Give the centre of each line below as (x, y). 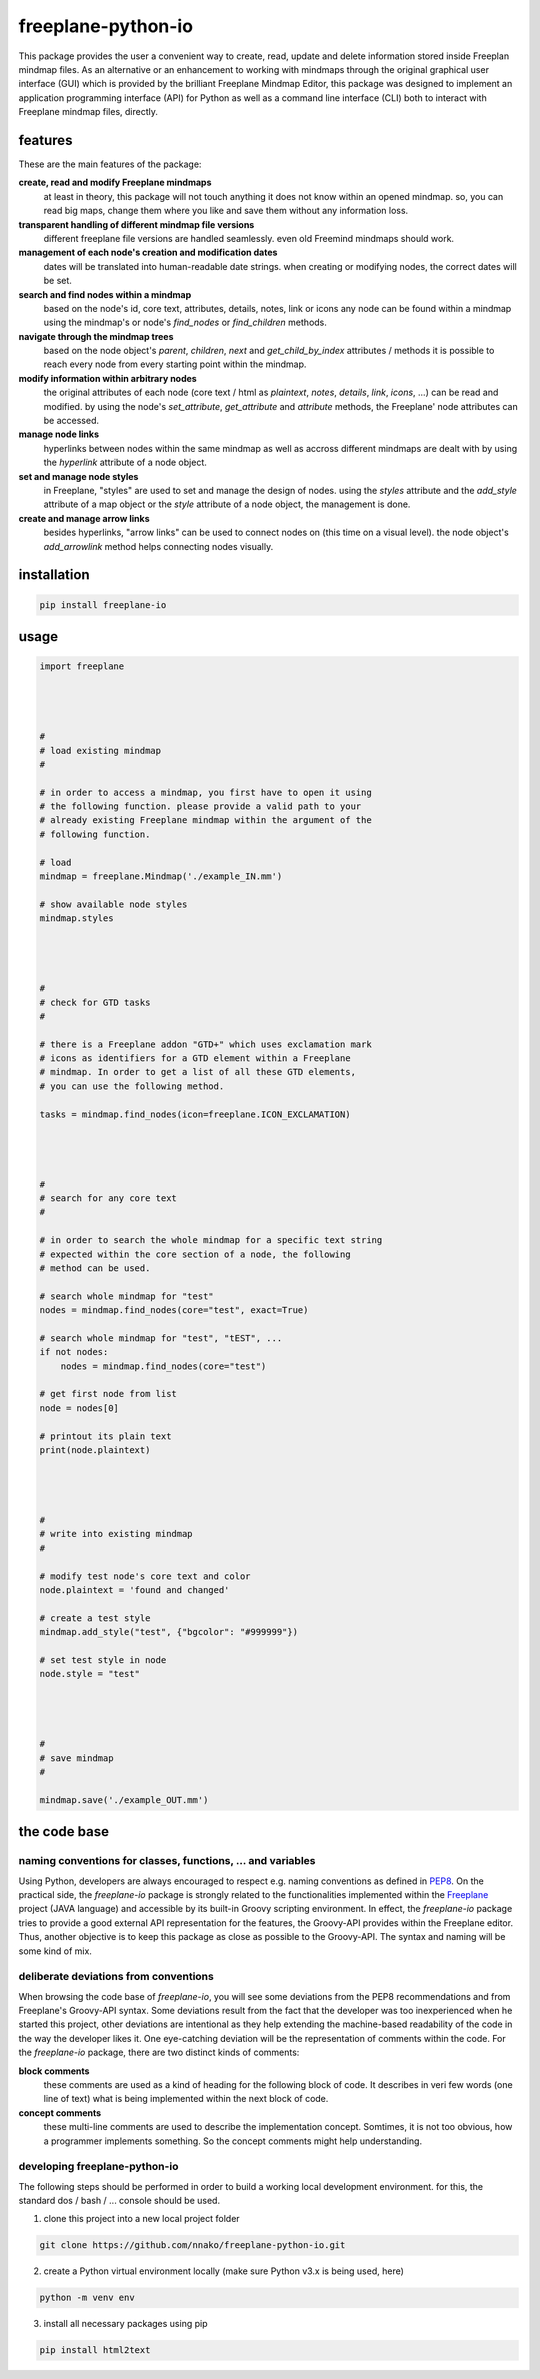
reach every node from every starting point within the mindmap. (175, 364)
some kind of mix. (55, 1951)
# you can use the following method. (132, 1086)
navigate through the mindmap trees (96, 336)
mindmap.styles (76, 918)
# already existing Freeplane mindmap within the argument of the (205, 820)
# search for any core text (108, 1198)
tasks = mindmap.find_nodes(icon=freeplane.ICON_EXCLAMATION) (195, 1114)
